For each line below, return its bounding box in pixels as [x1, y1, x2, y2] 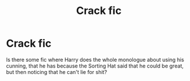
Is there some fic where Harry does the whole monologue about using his [6, 56, 184, 63]
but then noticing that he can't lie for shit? [6, 68, 108, 75]
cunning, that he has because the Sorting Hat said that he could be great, [6, 62, 184, 69]
